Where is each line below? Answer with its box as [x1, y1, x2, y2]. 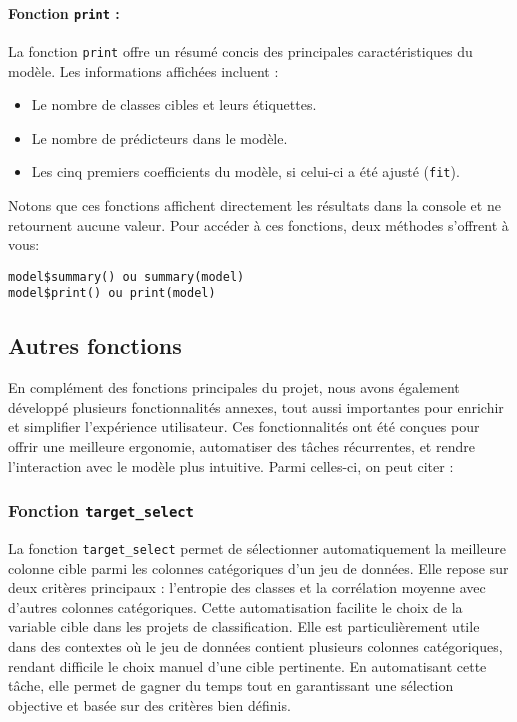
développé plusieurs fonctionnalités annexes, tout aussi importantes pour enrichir [8, 396, 504, 417]
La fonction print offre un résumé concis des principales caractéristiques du [8, 40, 473, 61]
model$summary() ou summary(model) [8, 269, 245, 284]
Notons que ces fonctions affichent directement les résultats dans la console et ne [8, 194, 501, 215]
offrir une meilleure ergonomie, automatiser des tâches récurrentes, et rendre [8, 436, 475, 457]
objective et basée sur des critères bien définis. [8, 694, 291, 715]
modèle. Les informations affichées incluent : [8, 60, 279, 81]
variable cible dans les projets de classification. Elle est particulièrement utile [8, 616, 480, 637]
